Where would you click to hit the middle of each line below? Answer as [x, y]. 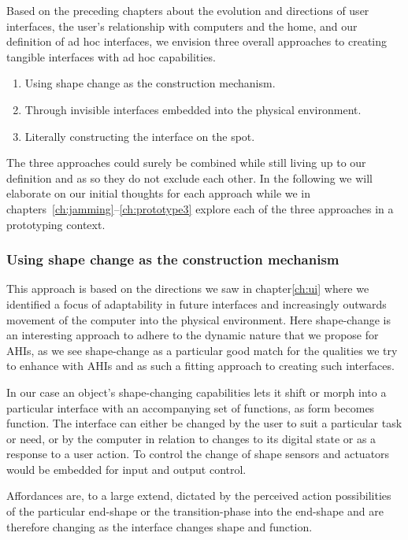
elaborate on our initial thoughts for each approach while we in [159, 193]
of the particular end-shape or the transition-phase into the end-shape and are [195, 511]
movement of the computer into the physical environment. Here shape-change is [198, 319]
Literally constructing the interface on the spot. [140, 136]
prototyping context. [56, 224]
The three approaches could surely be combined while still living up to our [186, 163]
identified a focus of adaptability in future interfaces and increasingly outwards [197, 303]
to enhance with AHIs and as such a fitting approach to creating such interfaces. [200, 366]
